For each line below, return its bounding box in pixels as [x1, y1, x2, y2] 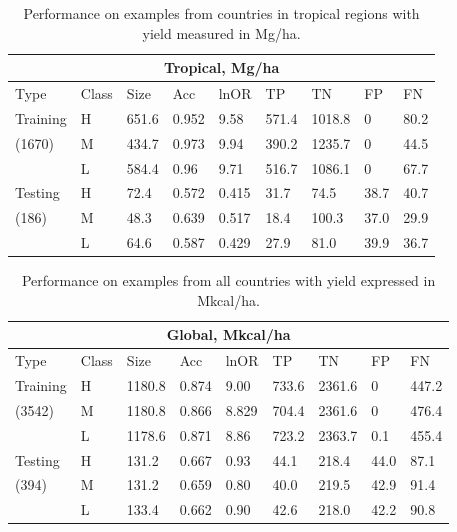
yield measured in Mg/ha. [142, 22, 301, 43]
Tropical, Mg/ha [163, 57, 280, 78]
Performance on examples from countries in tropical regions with [23, 3, 420, 23]
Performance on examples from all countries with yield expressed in [21, 270, 436, 291]
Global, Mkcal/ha [166, 324, 291, 345]
